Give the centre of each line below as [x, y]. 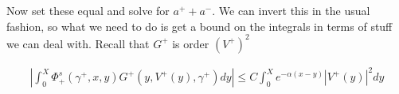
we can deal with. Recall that [78, 43]
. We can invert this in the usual [291, 10]
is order [191, 43]
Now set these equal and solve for [88, 10]
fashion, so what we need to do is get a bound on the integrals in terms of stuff [199, 26]
